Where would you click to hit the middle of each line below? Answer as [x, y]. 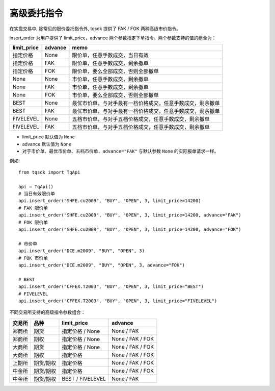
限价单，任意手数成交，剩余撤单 [110, 63]
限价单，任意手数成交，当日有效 [110, 55]
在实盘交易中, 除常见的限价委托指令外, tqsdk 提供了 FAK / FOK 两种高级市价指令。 [95, 29]
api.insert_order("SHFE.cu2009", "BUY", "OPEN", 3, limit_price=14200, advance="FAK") [130, 215]
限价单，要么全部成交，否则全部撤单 [115, 71]
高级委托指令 [36, 13]
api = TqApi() [36, 187]
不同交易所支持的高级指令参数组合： [47, 312]
